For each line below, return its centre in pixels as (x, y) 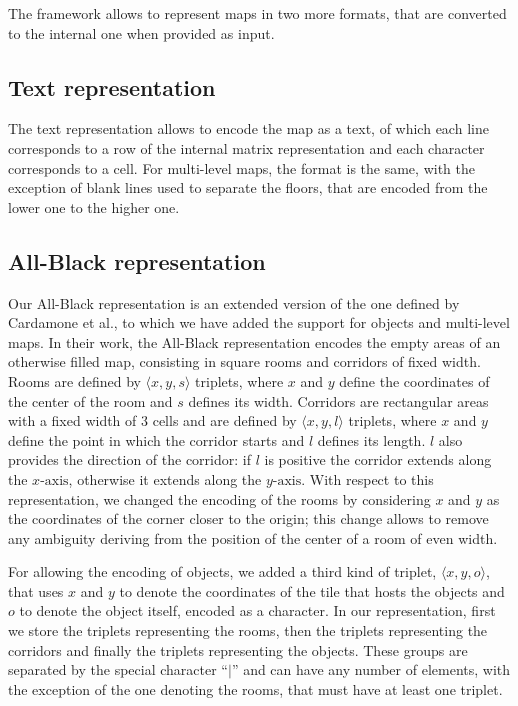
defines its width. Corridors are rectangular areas (338, 400)
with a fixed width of (72, 420)
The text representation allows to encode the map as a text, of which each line (248, 128)
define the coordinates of (414, 380)
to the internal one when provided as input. (141, 32)
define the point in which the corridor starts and (156, 439)
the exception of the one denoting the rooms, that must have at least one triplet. (255, 688)
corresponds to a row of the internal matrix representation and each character (246, 147)
